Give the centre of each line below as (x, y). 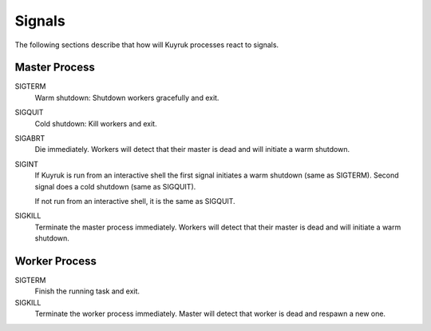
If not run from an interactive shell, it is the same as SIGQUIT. (135, 201)
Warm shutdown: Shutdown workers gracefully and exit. (127, 98)
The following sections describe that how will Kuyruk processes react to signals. (147, 45)
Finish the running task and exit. (87, 291)
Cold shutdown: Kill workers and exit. (96, 123)
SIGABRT (30, 138)
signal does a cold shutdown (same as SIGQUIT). (115, 186)
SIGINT (27, 164)
